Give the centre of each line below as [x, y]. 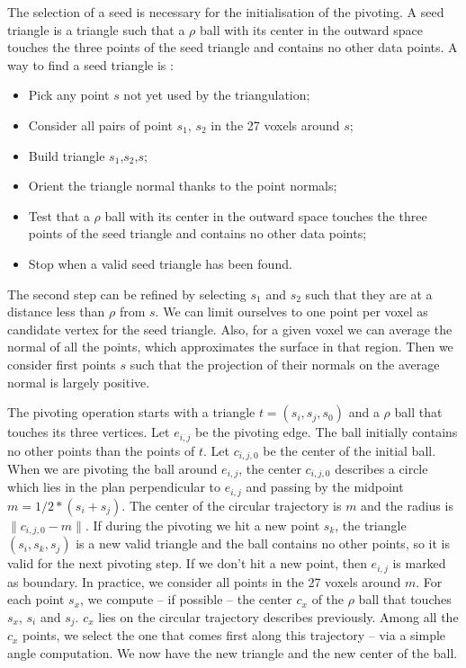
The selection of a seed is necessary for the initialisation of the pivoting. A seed [226, 12]
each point [36, 599]
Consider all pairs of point [100, 125]
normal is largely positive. [79, 382]
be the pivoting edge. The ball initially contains [326, 432]
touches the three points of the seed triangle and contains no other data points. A [233, 47]
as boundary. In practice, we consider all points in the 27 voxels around [204, 581]
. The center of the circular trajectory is [232, 505]
